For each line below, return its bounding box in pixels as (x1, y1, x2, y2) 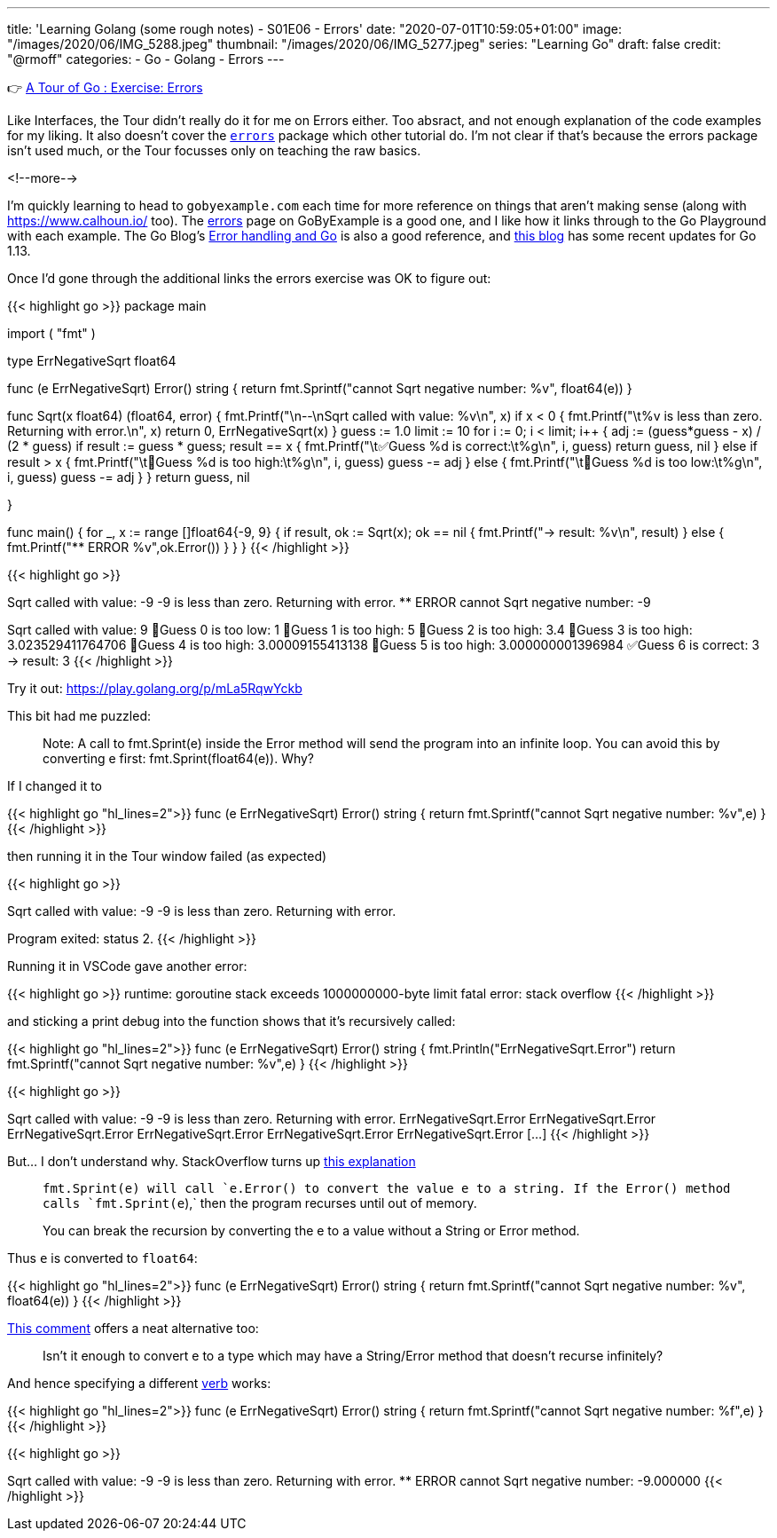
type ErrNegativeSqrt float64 (7, 353, 177, 368)
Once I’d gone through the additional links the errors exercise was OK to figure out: (7, 271, 491, 286)
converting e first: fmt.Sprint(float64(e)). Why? (43, 751, 315, 766)
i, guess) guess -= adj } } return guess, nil (7, 469, 250, 485)
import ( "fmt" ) (7, 326, 96, 341)
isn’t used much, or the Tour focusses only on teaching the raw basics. (7, 143, 421, 158)
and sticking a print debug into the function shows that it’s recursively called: (7, 1014, 456, 1029)
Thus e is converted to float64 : (7, 1250, 198, 1266)
